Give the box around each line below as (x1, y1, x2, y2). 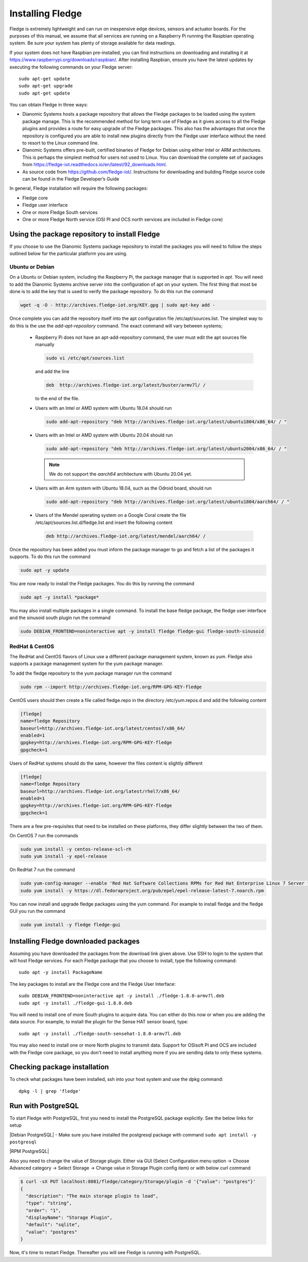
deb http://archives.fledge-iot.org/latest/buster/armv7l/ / (46, 382, 206, 388)
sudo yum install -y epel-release (20, 854, 107, 859)
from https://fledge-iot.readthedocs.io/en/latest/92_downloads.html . (22, 161, 167, 168)
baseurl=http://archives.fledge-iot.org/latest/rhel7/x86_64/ (20, 788, 180, 794)
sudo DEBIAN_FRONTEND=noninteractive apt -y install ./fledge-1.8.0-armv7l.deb (18, 993, 224, 999)
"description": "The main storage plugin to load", (26, 1193, 159, 1199)
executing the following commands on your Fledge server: (9, 64, 133, 70)
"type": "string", (26, 1200, 72, 1206)
